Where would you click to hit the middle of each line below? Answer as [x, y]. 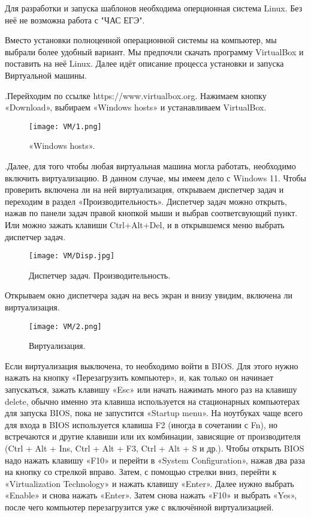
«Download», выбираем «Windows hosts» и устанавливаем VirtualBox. [136, 107]
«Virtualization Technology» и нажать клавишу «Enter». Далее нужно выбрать [150, 483]
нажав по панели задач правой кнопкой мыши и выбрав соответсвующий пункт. [151, 213]
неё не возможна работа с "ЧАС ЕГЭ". [75, 20]
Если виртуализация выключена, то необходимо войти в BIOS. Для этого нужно [152, 365]
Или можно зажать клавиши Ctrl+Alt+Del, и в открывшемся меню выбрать [145, 224]
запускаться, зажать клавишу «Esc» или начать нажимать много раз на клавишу [151, 389]
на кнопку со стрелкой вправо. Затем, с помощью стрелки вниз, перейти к [141, 472]
